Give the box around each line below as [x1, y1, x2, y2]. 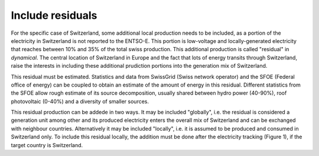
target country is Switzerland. [11, 141, 83, 148]
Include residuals [11, 9, 97, 22]
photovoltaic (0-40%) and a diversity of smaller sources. [11, 98, 149, 105]
